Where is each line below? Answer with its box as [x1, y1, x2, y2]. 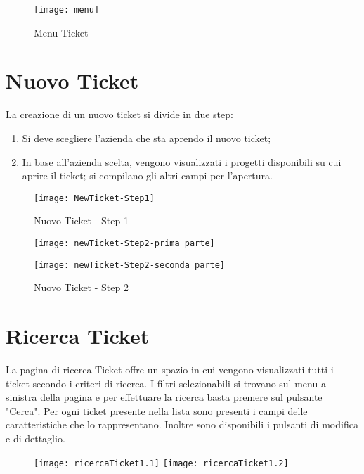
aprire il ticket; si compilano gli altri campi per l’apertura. [22, 168, 273, 183]
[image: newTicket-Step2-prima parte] [34, 238, 215, 248]
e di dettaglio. [6, 431, 65, 445]
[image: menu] [34, 5, 100, 15]
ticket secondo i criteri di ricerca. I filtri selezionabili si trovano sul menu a [6, 376, 326, 390]
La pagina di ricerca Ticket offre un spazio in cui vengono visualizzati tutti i [6, 362, 334, 377]
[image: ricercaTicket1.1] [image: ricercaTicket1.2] [34, 458, 289, 468]
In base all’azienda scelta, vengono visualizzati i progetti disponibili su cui [22, 154, 342, 169]
